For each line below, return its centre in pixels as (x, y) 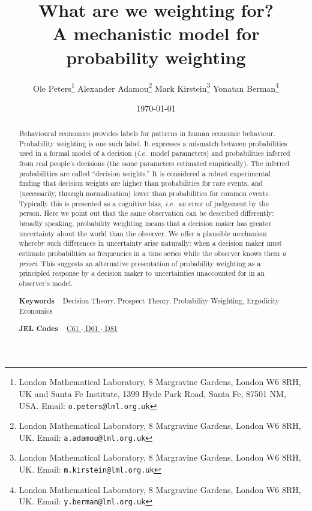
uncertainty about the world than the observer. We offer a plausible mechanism (143, 233)
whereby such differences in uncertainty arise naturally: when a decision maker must (150, 243)
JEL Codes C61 (49, 328)
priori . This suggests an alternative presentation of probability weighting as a (140, 263)
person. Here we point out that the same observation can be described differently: (146, 213)
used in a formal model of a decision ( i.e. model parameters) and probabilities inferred (154, 153)
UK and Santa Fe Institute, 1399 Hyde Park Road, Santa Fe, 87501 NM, (152, 393)
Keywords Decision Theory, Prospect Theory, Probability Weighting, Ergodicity (149, 300)
